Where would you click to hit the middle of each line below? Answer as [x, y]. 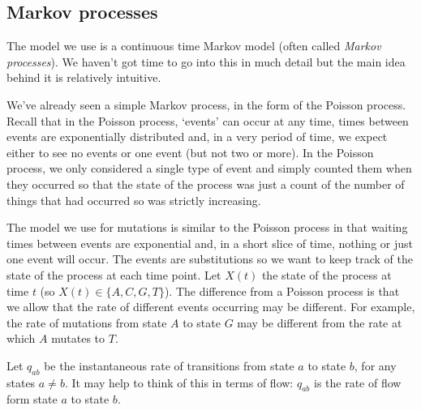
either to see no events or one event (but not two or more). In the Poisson [190, 152]
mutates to [78, 338]
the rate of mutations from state [87, 322]
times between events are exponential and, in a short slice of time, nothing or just [210, 243]
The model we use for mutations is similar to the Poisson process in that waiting [207, 227]
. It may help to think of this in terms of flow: [179, 382]
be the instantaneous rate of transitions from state [169, 365]
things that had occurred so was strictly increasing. [134, 200]
